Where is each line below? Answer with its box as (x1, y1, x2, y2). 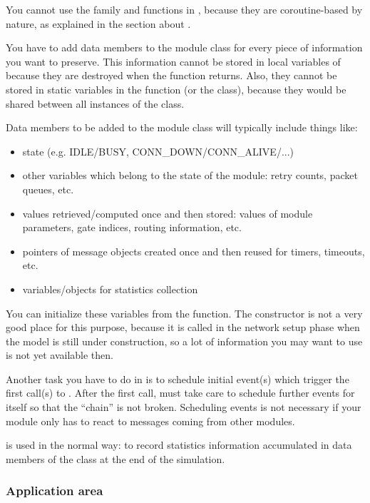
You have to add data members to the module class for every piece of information (6, 40, 363, 55)
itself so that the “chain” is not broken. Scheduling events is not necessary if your (6, 400, 361, 415)
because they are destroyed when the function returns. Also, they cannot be (6, 68, 337, 83)
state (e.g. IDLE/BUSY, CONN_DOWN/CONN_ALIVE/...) (22, 143, 294, 158)
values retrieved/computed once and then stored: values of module (22, 205, 313, 220)
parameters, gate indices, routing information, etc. (22, 220, 242, 235)
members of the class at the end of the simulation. (6, 451, 225, 466)
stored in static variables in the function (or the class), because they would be (6, 81, 346, 96)
